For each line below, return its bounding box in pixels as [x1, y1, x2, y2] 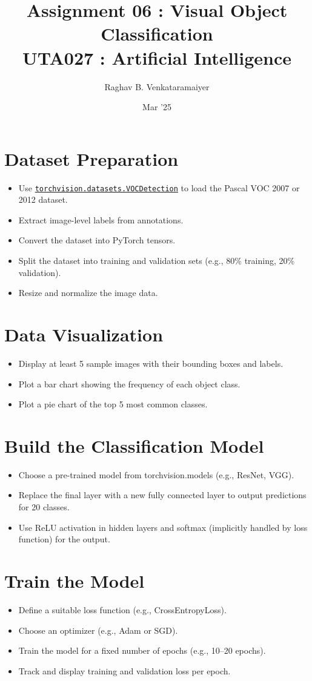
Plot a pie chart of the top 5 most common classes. [18, 398, 208, 410]
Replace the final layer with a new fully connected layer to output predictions [18, 489, 307, 501]
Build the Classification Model [4, 433, 264, 458]
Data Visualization [4, 322, 164, 347]
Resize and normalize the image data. [18, 286, 158, 299]
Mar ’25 [142, 100, 171, 113]
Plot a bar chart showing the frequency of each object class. [18, 377, 241, 390]
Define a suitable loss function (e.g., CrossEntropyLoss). [18, 603, 227, 616]
